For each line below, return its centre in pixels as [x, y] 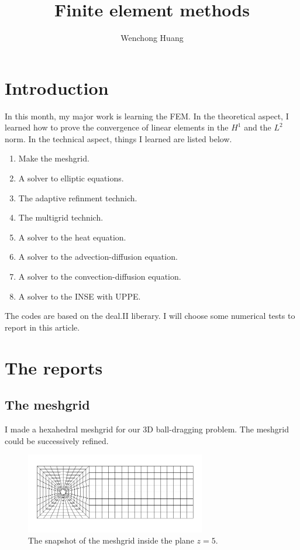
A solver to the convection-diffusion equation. [100, 276]
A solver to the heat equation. [72, 237]
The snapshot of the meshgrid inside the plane [111, 540]
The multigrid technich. [61, 217]
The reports [54, 367]
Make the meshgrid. [54, 158]
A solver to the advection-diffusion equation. [98, 257]
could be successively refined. [57, 440]
